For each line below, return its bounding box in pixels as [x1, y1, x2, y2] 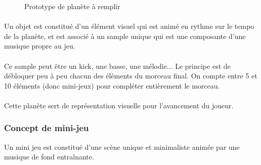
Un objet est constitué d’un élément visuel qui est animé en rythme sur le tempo [4, 21, 254, 31]
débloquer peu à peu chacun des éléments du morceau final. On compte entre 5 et [4, 70, 257, 81]
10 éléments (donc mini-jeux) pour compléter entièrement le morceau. [4, 80, 220, 91]
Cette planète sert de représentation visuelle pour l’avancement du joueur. [4, 100, 234, 110]
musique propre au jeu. [4, 40, 75, 51]
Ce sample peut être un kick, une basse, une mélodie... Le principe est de [4, 60, 231, 71]
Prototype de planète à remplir [24, 1, 120, 11]
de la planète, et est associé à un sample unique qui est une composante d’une [4, 30, 246, 41]
